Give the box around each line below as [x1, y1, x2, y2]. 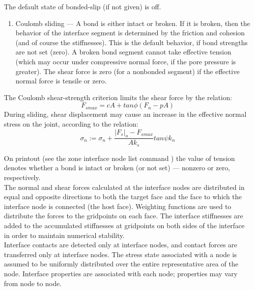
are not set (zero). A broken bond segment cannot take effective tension [15, 47, 231, 57]
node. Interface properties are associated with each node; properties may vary [4, 268, 238, 278]
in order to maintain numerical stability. [4, 230, 125, 240]
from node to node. [4, 278, 62, 288]
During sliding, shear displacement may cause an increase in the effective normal [4, 109, 247, 119]
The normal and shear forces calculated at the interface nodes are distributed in [4, 182, 245, 192]
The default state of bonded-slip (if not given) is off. [4, 1, 161, 11]
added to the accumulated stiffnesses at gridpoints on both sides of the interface [4, 220, 245, 230]
